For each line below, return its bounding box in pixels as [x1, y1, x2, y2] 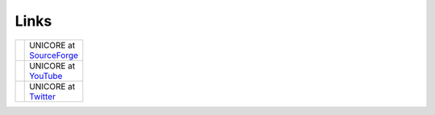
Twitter [29, 91, 56, 102]
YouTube [29, 70, 63, 81]
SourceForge [29, 49, 79, 60]
